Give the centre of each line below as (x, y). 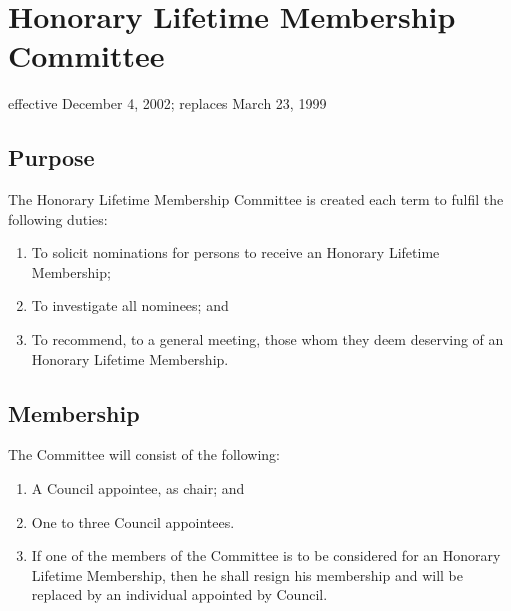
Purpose (51, 157)
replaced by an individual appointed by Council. (179, 594)
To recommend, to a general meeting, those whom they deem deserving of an (267, 339)
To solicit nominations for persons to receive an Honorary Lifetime (235, 252)
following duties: (58, 218)
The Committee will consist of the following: (144, 454)
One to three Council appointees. (133, 521)
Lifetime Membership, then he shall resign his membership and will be (247, 574)
